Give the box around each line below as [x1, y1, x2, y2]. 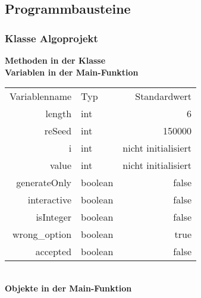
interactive [27, 193, 72, 207]
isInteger [36, 210, 72, 224]
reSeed [44, 124, 72, 138]
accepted [35, 244, 72, 259]
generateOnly [16, 175, 72, 190]
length [45, 106, 72, 121]
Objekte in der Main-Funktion [5, 281, 132, 294]
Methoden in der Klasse [5, 54, 106, 66]
